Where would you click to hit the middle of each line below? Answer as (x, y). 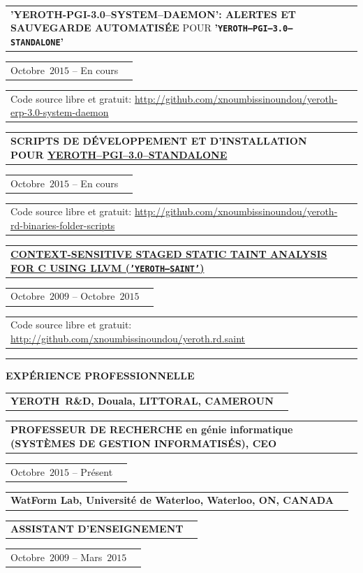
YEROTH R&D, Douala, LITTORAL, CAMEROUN (142, 401)
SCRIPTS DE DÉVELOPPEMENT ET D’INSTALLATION (159, 141)
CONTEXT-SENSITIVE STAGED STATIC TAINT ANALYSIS (169, 253)
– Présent (92, 471)
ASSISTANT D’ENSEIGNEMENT (97, 529)
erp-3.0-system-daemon (60, 112)
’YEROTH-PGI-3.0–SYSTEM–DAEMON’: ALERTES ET (154, 14)
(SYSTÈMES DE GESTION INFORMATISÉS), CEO (143, 443)
